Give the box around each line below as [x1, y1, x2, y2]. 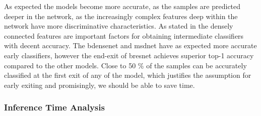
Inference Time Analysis [4, 101, 105, 113]
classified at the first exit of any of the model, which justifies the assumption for [4, 70, 251, 80]
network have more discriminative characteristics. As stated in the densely [4, 21, 233, 31]
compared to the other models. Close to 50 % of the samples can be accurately [4, 60, 247, 70]
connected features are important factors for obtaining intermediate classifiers [4, 30, 244, 41]
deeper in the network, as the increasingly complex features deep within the [4, 11, 238, 21]
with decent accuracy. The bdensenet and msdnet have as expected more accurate [4, 40, 257, 51]
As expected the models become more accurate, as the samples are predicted [4, 1, 241, 11]
